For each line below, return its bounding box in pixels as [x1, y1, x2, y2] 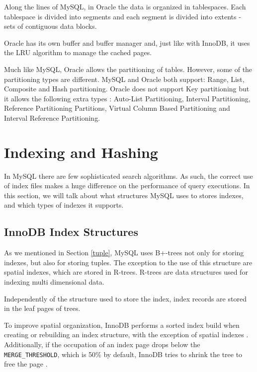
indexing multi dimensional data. [4, 277, 104, 287]
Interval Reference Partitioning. [4, 112, 100, 123]
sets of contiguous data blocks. [4, 21, 97, 31]
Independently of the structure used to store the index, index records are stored [4, 293, 247, 303]
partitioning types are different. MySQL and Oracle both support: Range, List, [4, 74, 245, 84]
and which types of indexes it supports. [4, 200, 124, 210]
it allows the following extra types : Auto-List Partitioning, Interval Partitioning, [4, 93, 251, 103]
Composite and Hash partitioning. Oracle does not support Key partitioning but [4, 83, 250, 94]
